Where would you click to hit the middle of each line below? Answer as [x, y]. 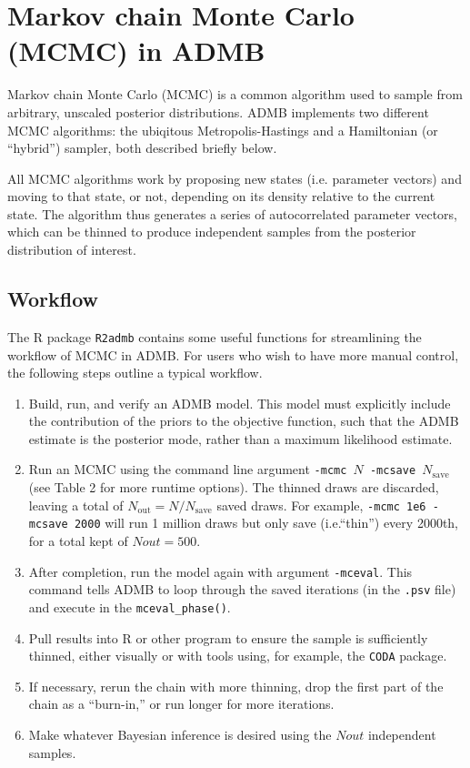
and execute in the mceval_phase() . [130, 606]
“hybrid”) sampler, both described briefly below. [142, 148]
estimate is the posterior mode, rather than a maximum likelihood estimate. [240, 438]
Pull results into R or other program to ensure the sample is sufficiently [228, 637]
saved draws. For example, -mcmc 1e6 [321, 505]
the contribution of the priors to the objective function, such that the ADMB [244, 421]
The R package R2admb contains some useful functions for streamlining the [215, 336]
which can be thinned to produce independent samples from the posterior [212, 232]
